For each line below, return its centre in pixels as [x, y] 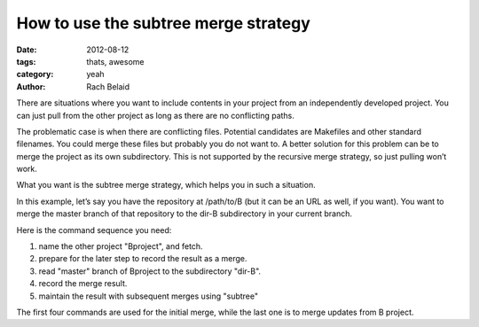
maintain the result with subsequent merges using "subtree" [149, 296]
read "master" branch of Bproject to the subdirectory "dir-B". [150, 271]
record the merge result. [83, 284]
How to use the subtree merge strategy [163, 23]
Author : [31, 86]
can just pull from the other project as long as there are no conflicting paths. [155, 115]
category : [35, 74]
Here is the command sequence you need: [94, 230]
